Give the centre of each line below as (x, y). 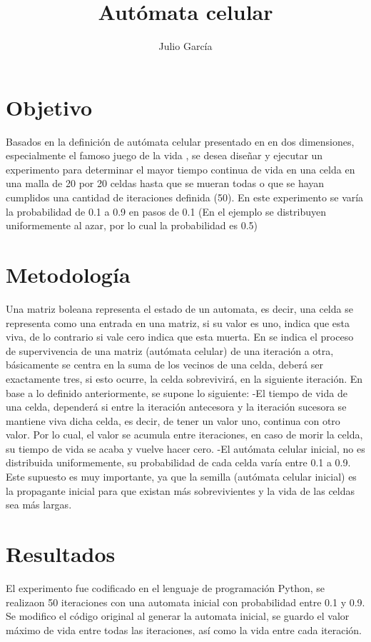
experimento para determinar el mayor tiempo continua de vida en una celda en (181, 169)
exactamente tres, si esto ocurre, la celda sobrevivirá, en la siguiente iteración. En (184, 378)
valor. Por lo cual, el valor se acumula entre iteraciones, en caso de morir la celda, (184, 435)
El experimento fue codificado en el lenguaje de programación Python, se (166, 587)
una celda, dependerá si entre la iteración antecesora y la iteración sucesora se (176, 407)
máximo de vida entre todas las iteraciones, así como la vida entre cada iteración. (184, 630)
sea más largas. (39, 505)
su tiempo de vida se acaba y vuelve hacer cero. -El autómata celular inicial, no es (185, 448)
